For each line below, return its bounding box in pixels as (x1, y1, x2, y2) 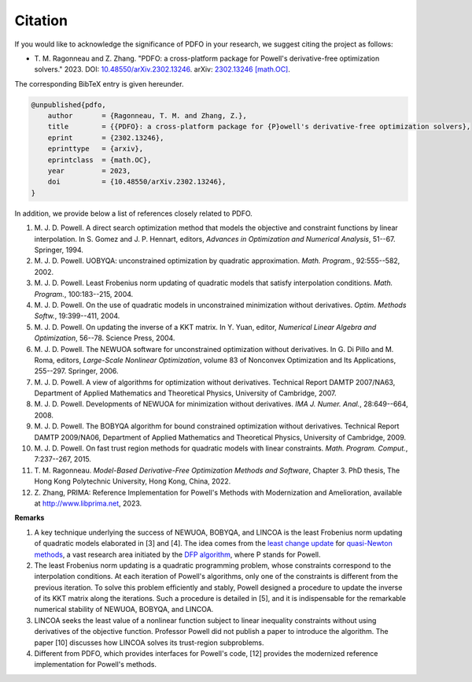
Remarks (14, 513, 45, 523)
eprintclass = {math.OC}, (47, 155, 153, 165)
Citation (14, 12, 68, 29)
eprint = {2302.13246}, (47, 133, 164, 142)
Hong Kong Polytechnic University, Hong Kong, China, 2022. (34, 476, 231, 486)
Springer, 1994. (34, 245, 84, 254)
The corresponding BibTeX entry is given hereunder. (14, 79, 184, 88)
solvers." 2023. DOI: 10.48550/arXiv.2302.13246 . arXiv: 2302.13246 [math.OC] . (34, 65, 291, 74)
